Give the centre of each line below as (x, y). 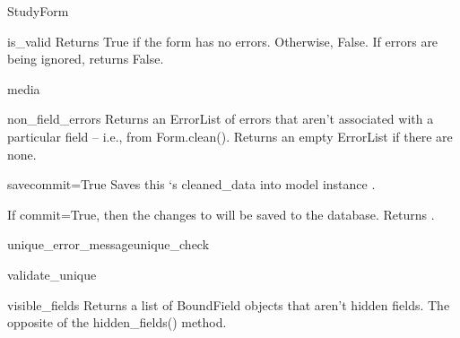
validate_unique (52, 274)
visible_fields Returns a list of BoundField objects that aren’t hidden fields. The (229, 304)
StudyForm (38, 11)
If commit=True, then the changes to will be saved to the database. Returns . (221, 214)
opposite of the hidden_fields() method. (117, 322)
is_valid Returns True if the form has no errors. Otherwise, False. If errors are (223, 41)
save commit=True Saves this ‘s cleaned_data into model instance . (191, 184)
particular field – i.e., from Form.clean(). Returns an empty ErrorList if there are (230, 136)
